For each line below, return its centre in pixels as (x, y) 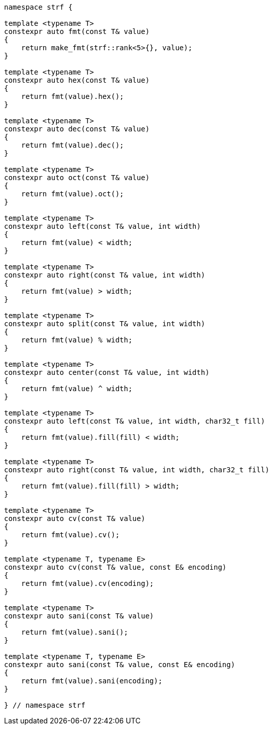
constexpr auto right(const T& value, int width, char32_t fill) (137, 470)
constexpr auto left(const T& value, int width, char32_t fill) (135, 421)
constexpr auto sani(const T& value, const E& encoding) (120, 665)
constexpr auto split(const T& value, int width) (105, 324)
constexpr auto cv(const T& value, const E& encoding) (115, 567)
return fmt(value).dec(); (73, 145)
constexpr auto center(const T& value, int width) (107, 372)
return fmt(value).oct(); (73, 194)
